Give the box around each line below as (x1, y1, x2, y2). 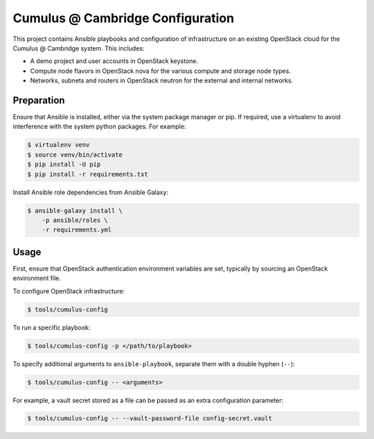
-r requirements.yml (42, 226, 112, 234)
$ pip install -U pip (27, 160, 101, 169)
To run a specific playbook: (12, 323, 91, 332)
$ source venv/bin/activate (27, 150, 123, 159)
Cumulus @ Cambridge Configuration (12, 10, 235, 26)
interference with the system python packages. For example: (12, 122, 186, 131)
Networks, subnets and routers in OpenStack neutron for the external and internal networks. (30, 76, 294, 85)
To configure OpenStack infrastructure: (12, 286, 125, 295)
